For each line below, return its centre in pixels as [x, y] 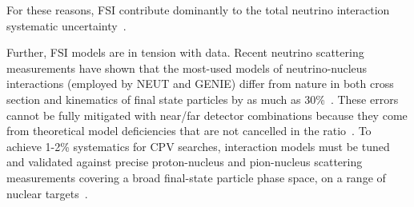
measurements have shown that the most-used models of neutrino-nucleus [187, 68]
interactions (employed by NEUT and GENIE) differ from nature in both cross [200, 84]
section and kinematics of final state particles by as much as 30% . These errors [203, 99]
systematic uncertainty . [66, 25]
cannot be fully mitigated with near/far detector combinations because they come [207, 115]
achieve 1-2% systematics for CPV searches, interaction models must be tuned [198, 146]
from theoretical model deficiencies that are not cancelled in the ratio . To [189, 131]
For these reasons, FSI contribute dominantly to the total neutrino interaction [198, 10]
